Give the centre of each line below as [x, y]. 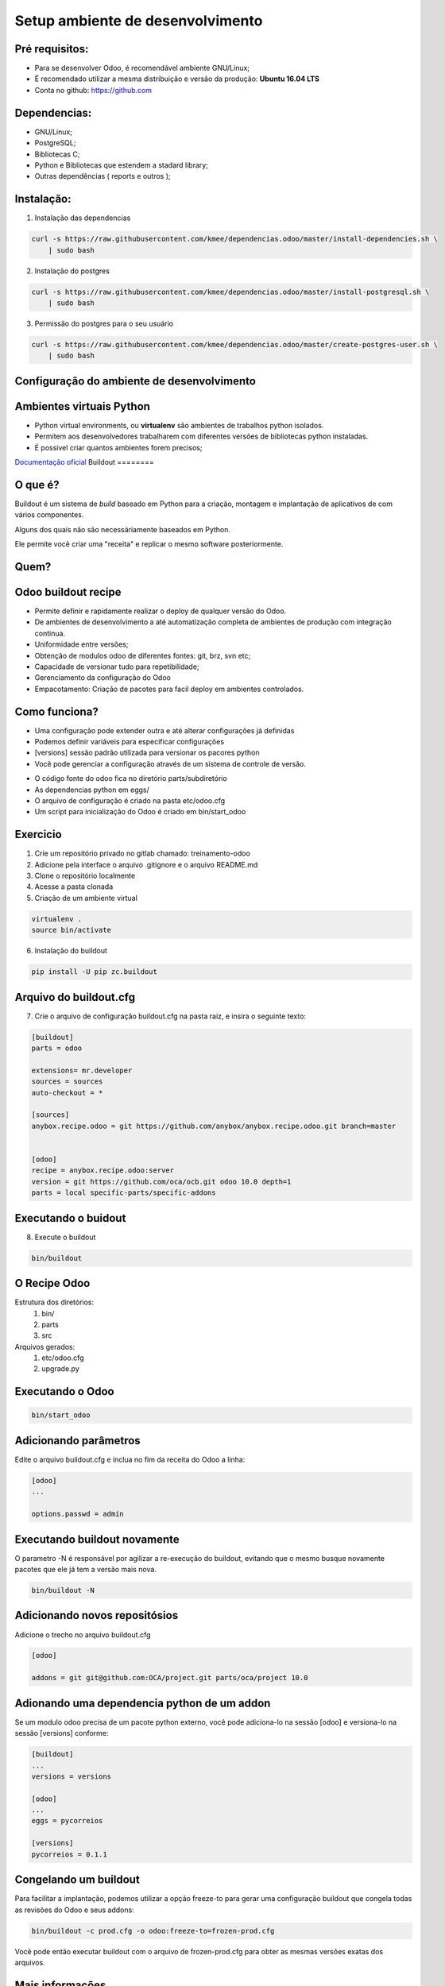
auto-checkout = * [67, 1093]
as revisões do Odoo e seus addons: [74, 1910]
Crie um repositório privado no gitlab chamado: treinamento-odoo [142, 853]
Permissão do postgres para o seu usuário [104, 323]
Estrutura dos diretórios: [54, 1302]
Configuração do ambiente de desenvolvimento [135, 381]
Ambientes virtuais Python [83, 406]
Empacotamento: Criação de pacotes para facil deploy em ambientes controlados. [169, 689]
